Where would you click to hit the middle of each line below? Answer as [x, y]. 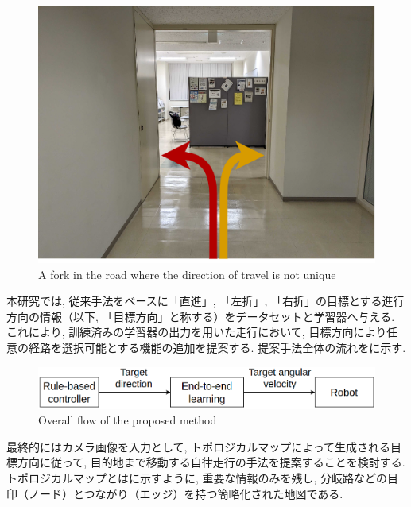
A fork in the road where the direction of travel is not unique [187, 274]
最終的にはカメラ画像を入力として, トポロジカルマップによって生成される [199, 446]
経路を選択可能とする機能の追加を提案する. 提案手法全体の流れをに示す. [217, 348]
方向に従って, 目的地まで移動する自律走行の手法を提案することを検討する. [211, 462]
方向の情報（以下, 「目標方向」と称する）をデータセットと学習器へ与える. [201, 316]
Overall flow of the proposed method [128, 420]
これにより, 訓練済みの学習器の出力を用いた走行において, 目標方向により [197, 332]
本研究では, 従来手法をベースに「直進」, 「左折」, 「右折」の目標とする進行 [205, 301]
